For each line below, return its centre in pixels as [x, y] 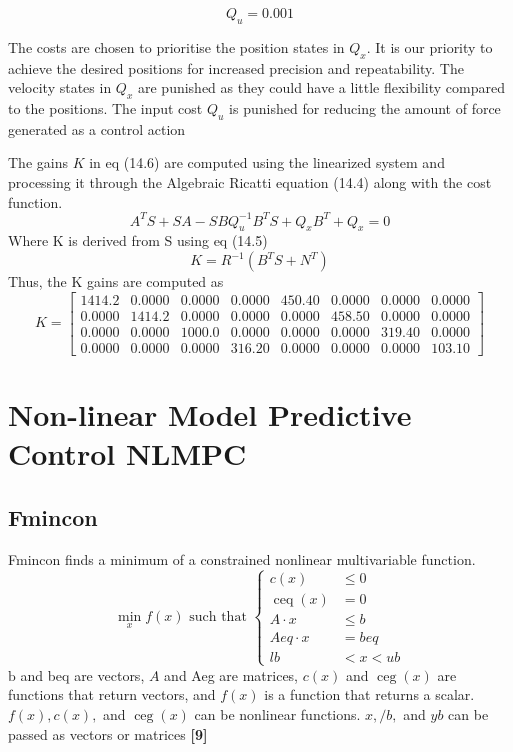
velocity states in [60, 87]
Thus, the [37, 281]
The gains [38, 162]
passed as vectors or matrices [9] [108, 733]
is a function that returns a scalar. [369, 694]
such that [218, 616]
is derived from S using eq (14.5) [168, 240]
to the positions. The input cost [105, 107]
